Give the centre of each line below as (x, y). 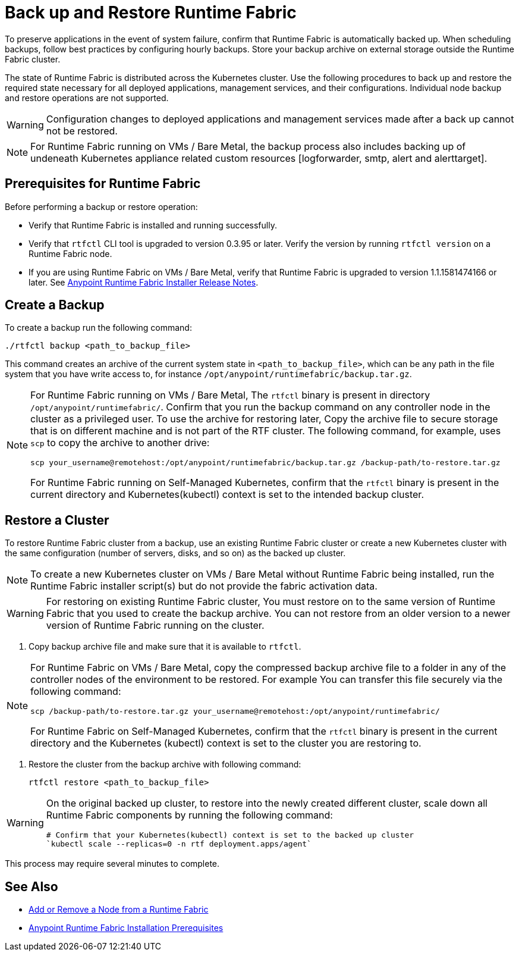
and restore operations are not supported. (87, 98)
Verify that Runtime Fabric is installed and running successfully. (153, 225)
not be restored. (82, 131)
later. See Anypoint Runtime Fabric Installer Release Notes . (144, 282)
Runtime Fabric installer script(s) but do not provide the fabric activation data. (204, 586)
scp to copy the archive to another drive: (120, 443)
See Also (32, 886)
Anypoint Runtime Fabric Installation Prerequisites (126, 928)
